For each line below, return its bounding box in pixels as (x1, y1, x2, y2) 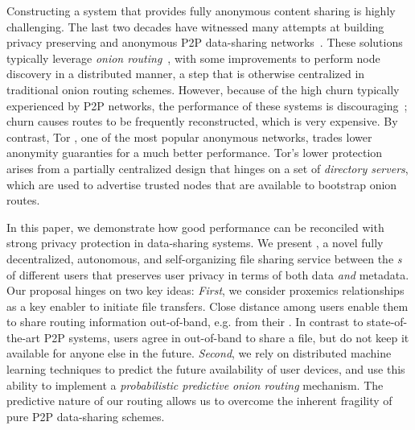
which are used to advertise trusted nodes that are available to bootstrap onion (6, 176, 397, 192)
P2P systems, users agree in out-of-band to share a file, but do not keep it (43, 329, 409, 345)
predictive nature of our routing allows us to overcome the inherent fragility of (6, 392, 392, 409)
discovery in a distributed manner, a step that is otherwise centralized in (6, 65, 365, 82)
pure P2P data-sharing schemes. (6, 407, 165, 424)
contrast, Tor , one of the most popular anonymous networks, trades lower (6, 128, 372, 145)
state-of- (367, 313, 408, 330)
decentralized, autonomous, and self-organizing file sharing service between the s (6, 250, 402, 267)
